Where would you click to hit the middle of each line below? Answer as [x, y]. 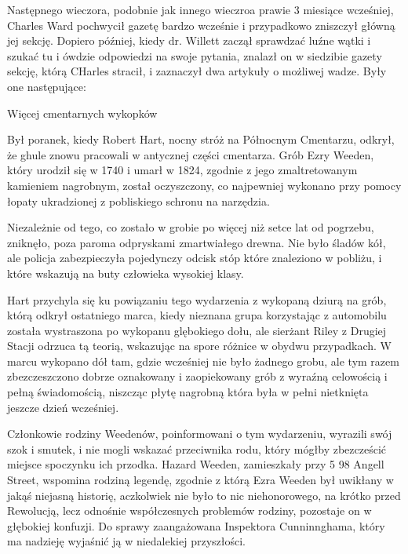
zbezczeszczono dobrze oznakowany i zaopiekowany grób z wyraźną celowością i [197, 376]
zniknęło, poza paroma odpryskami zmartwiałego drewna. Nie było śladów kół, [197, 242]
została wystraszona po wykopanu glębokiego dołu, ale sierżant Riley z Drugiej [197, 330]
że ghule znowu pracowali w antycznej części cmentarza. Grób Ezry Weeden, [191, 154]
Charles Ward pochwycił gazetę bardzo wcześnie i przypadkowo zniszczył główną [201, 25]
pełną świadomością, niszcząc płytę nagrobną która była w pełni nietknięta [188, 392]
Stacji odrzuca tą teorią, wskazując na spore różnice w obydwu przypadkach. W [199, 346]
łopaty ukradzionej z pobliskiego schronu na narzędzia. [138, 200]
